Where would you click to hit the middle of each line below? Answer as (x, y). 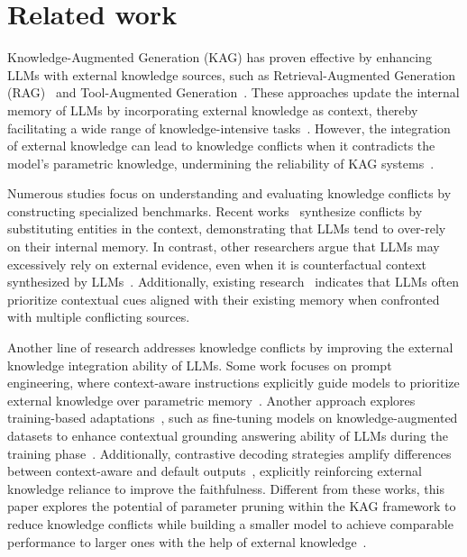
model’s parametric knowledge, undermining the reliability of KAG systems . (221, 163)
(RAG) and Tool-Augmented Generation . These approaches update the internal (233, 92)
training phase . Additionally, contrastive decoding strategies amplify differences (229, 453)
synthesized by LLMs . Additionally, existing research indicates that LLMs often (233, 282)
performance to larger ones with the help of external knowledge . (187, 541)
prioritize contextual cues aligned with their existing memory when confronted (224, 299)
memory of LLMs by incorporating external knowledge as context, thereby (213, 110)
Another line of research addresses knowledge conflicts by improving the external (230, 347)
